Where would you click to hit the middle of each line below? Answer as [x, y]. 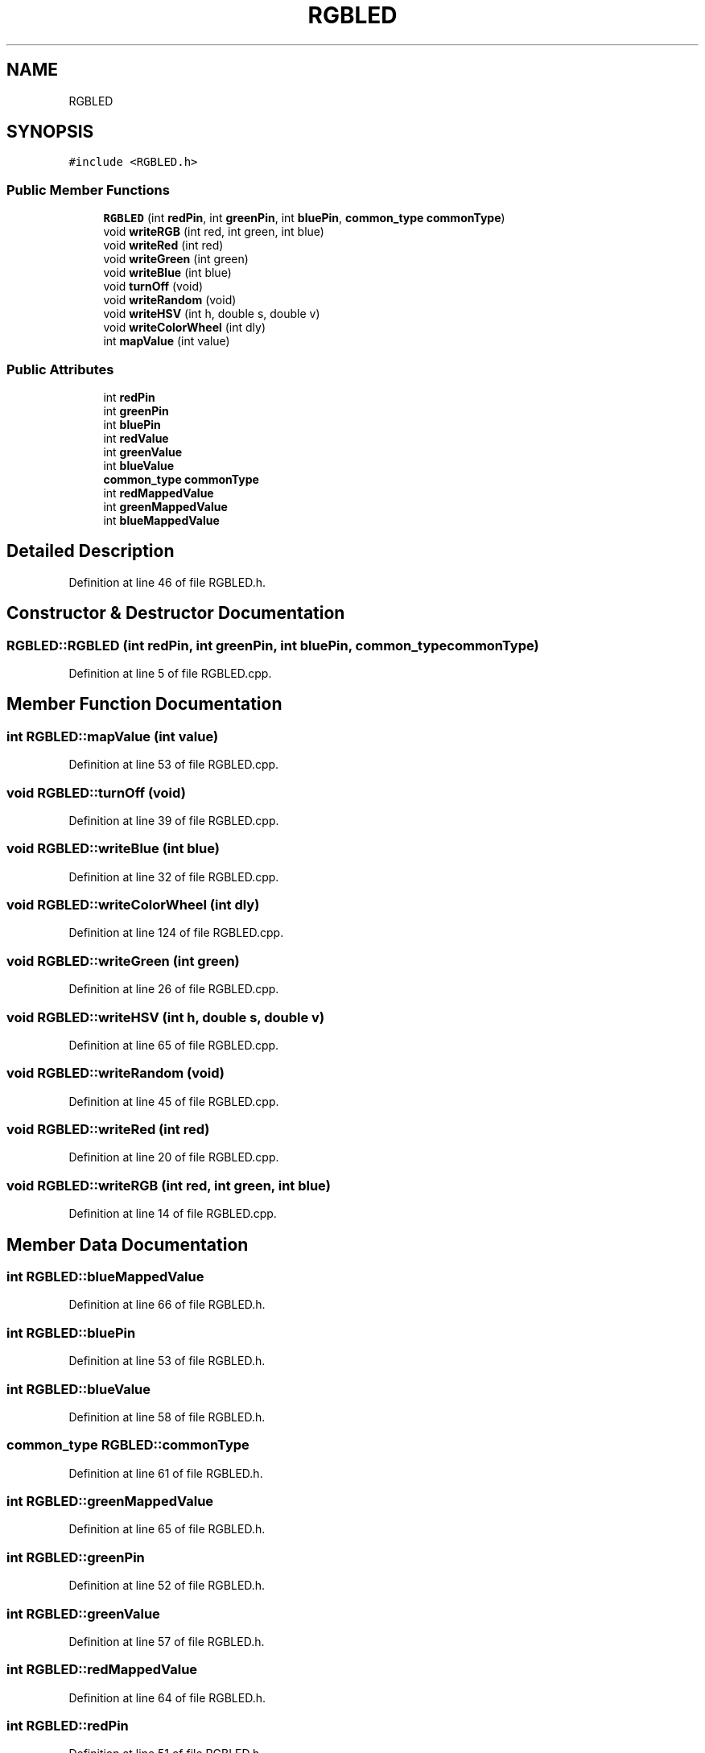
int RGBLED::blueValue [79, 1389]
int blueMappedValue [161, 520]
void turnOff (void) [153, 287]
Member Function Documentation [144, 704]
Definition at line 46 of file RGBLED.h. [167, 582]
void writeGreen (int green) [176, 259]
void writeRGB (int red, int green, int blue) [214, 232]
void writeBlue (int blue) [167, 273]
